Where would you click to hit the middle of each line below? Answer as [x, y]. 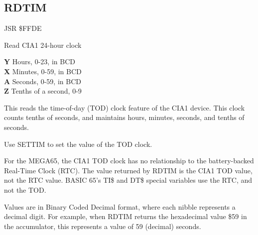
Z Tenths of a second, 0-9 [43, 91]
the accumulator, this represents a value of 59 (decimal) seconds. [103, 226]
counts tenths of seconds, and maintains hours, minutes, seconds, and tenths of [124, 117]
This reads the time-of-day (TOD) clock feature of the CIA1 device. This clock [125, 107]
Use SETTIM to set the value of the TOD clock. [78, 144]
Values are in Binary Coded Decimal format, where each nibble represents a [120, 206]
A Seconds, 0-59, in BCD [43, 81]
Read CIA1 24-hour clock [43, 45]
